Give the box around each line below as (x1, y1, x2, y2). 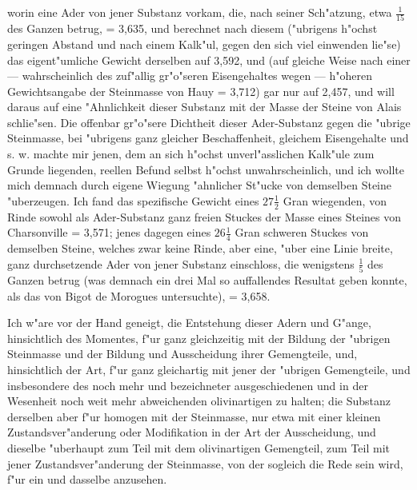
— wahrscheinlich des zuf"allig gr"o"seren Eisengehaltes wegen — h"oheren (7, 67, 373, 84)
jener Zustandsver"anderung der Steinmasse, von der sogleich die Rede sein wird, (7, 455, 403, 472)
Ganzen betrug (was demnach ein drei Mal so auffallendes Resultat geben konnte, (7, 272, 407, 288)
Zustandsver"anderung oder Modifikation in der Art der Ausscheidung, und (7, 424, 376, 440)
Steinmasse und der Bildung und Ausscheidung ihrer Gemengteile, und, (7, 345, 358, 362)
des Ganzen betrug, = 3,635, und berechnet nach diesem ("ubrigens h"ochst (7, 20, 378, 37)
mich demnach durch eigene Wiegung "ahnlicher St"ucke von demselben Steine (7, 177, 392, 193)
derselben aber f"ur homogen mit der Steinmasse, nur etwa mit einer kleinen (7, 408, 381, 424)
